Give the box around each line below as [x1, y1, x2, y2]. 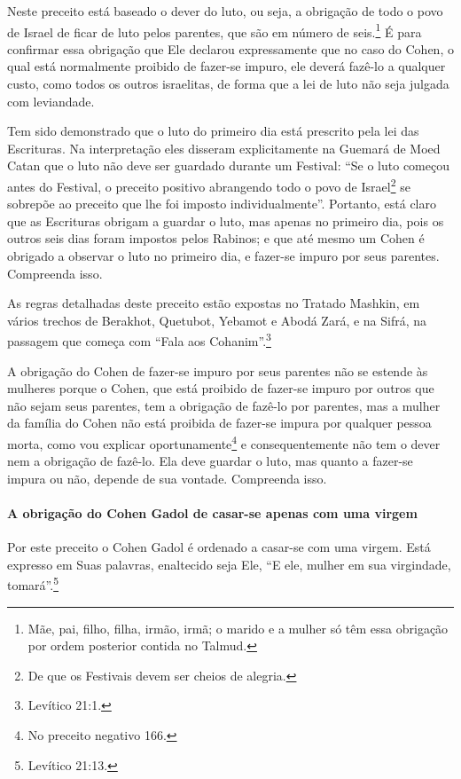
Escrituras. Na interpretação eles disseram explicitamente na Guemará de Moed [7, 138, 441, 157]
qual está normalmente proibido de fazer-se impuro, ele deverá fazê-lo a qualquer [7, 57, 446, 75]
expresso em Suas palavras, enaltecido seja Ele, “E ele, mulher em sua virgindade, [7, 555, 451, 573]
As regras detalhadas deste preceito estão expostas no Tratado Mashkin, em [7, 294, 420, 312]
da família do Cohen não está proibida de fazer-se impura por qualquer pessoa [7, 413, 432, 432]
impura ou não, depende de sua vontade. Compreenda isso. [7, 468, 327, 487]
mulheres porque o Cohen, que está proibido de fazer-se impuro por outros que [7, 379, 434, 397]
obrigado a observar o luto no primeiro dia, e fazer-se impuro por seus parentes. [7, 247, 440, 265]
